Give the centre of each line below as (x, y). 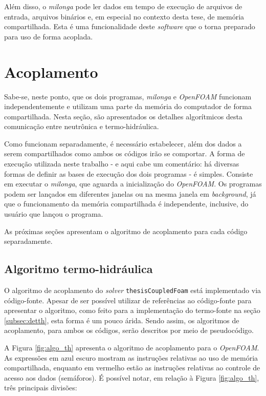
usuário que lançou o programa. (54, 214)
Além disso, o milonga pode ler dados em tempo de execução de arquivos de (123, 6)
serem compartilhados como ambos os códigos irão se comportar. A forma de (125, 153)
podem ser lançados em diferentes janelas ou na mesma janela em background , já (130, 193)
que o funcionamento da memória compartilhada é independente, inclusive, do (126, 204)
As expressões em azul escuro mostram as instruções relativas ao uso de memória (131, 357)
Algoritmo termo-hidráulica (79, 269)
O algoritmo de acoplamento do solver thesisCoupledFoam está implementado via (133, 290)
